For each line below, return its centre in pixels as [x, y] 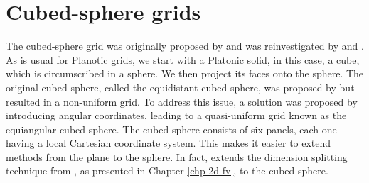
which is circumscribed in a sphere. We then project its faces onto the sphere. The [185, 73]
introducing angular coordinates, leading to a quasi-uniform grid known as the [176, 115]
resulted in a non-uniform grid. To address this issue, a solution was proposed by [182, 101]
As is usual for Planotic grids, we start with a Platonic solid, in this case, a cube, [183, 59]
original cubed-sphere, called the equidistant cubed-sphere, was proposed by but [180, 87]
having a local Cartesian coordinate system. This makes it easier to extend [169, 143]
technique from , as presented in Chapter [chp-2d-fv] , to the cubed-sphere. [167, 171]
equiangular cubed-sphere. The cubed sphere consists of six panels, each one [171, 129]
